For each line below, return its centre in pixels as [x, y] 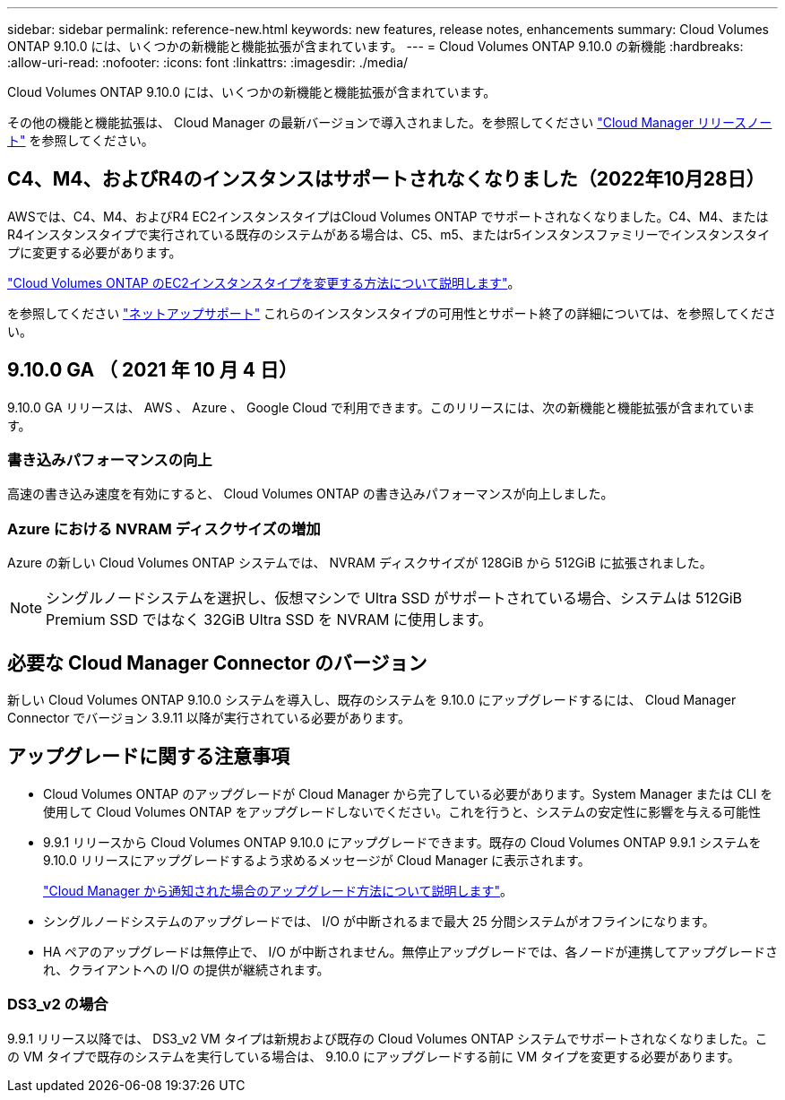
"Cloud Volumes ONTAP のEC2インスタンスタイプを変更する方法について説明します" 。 [264, 282]
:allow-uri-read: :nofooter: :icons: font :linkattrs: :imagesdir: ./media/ [208, 62]
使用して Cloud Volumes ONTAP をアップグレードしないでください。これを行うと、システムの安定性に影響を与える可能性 [402, 811]
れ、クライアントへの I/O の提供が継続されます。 [186, 969]
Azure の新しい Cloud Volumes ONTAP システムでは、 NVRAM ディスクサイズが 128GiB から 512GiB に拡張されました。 [360, 563]
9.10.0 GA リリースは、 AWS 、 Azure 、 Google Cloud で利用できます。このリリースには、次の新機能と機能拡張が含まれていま [381, 407]
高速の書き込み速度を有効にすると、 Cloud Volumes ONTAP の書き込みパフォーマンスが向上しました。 [311, 494]
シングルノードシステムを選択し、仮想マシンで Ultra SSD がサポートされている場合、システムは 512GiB [394, 598]
